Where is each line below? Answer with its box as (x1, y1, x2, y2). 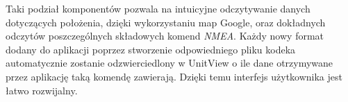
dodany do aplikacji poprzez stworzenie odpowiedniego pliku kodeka (6, 42, 296, 56)
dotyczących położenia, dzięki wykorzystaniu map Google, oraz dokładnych (6, 15, 326, 29)
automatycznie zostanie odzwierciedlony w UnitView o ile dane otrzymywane (6, 56, 333, 70)
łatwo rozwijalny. (6, 83, 78, 97)
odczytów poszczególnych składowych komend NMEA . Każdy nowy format (6, 28, 324, 43)
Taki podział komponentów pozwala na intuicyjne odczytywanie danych (6, 1, 310, 15)
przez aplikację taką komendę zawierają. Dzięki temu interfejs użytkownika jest (6, 69, 342, 83)
